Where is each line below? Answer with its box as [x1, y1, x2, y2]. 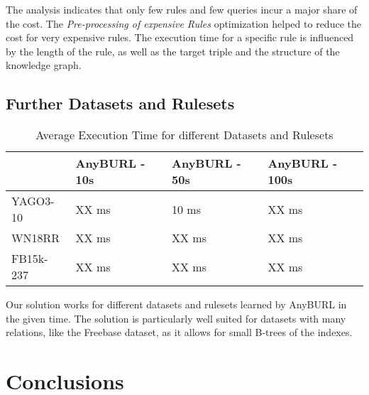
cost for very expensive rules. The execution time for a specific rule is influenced [6, 30, 354, 45]
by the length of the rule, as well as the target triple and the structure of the [6, 43, 340, 58]
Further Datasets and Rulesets [6, 92, 235, 114]
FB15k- [11, 250, 48, 267]
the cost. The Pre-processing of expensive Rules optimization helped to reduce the [6, 16, 361, 31]
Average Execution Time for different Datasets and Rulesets [35, 126, 334, 144]
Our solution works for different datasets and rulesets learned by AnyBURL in [6, 297, 347, 312]
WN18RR [11, 229, 60, 247]
